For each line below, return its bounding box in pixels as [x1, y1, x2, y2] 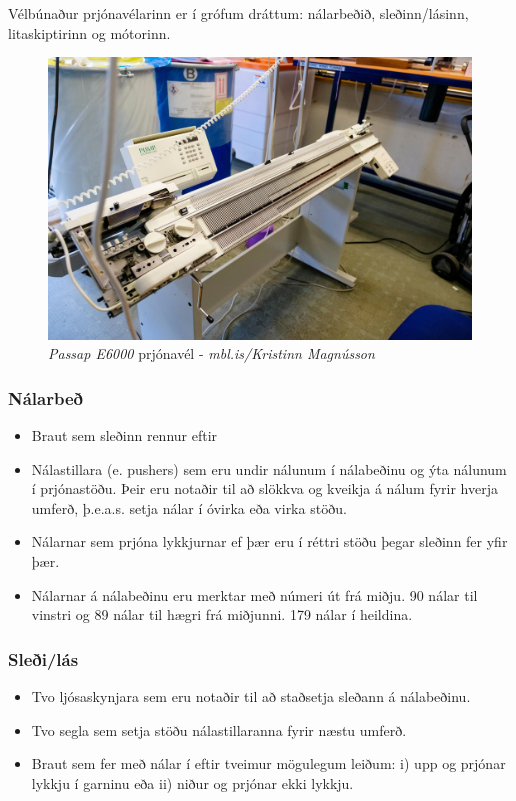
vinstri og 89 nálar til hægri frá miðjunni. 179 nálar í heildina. [31, 604, 413, 625]
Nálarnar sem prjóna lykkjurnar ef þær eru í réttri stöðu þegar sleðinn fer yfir [31, 531, 508, 552]
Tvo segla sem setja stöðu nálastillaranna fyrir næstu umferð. [31, 719, 407, 740]
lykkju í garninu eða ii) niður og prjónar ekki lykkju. [31, 772, 354, 793]
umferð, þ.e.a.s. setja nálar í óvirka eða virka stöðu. [31, 497, 347, 518]
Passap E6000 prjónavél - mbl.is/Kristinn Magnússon [48, 343, 375, 364]
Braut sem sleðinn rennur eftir [31, 424, 218, 445]
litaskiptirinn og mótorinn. [8, 22, 171, 43]
